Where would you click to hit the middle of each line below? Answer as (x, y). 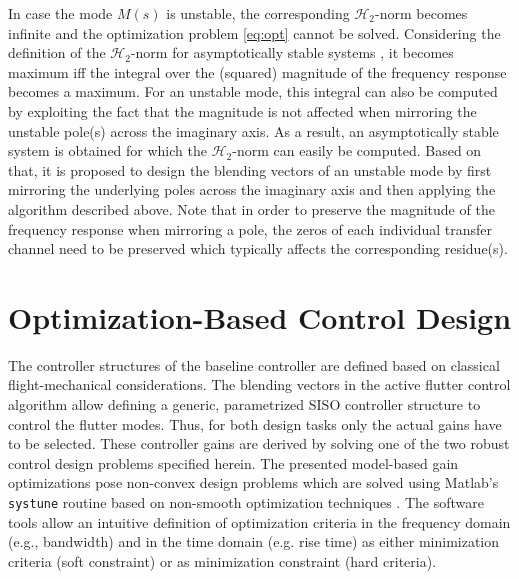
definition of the (57, 52)
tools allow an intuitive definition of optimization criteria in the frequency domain (259, 521)
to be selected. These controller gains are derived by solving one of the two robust (259, 443)
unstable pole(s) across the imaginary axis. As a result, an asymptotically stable (253, 130)
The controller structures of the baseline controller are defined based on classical (254, 364)
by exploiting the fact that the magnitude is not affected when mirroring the (242, 110)
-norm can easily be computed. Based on (357, 150)
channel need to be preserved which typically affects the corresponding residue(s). (258, 248)
